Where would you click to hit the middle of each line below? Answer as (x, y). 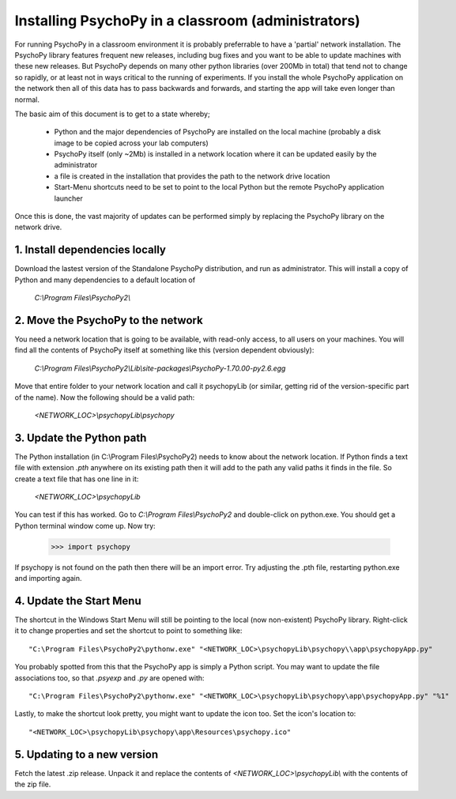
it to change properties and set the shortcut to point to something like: (128, 631)
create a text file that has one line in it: (77, 479)
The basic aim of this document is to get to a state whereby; (112, 114)
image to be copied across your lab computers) (131, 143)
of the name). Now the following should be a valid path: (105, 397)
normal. (27, 100)
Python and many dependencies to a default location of (105, 280)
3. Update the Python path (81, 437)
